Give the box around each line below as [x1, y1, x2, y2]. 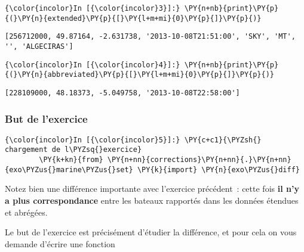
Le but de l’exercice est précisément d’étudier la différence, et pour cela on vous [5, 226, 297, 238]
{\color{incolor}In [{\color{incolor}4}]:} [5, 60, 180, 69]
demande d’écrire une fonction [5, 237, 115, 250]
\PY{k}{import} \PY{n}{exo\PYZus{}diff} [137, 165, 300, 174]
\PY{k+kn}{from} [39, 155, 103, 164]
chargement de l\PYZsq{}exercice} [5, 145, 142, 154]
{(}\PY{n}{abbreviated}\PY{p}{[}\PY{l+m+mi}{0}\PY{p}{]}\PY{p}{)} [5, 70, 275, 79]
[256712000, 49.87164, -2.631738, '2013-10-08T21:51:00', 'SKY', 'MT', [5, 32, 296, 41]
